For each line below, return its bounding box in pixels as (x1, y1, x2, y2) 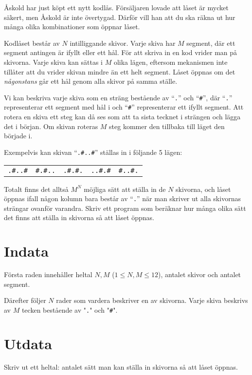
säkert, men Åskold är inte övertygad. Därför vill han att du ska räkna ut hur (4, 12, 235, 22)
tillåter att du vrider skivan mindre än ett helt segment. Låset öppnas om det (4, 66, 235, 76)
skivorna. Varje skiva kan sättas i (4, 56, 103, 67)
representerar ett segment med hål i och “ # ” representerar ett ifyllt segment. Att (4, 102, 244, 112)
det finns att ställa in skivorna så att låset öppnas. (4, 212, 154, 223)
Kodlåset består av (4, 37, 60, 48)
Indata (4, 241, 49, 261)
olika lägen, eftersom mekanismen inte (113, 56, 228, 67)
